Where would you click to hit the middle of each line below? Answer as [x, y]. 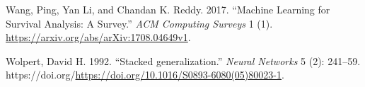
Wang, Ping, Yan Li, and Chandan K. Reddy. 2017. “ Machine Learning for [168, 9]
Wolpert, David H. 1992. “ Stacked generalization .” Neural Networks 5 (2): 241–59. [183, 60]
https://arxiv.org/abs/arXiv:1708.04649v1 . [98, 37]
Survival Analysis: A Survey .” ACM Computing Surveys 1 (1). [139, 23]
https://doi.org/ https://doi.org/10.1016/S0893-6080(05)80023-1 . [145, 75]
